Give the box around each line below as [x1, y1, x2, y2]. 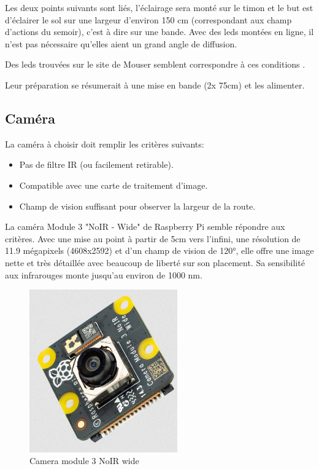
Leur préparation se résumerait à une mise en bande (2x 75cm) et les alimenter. [5, 78, 305, 91]
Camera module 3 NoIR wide [29, 454, 139, 467]
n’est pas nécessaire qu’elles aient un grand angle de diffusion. [5, 37, 237, 50]
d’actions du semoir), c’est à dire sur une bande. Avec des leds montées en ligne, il [5, 25, 314, 38]
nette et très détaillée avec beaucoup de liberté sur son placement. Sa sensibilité [5, 256, 305, 269]
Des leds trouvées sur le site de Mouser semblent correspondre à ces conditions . [5, 58, 306, 71]
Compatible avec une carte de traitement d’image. [19, 178, 208, 191]
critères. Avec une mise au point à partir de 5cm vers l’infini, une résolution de [5, 232, 301, 245]
